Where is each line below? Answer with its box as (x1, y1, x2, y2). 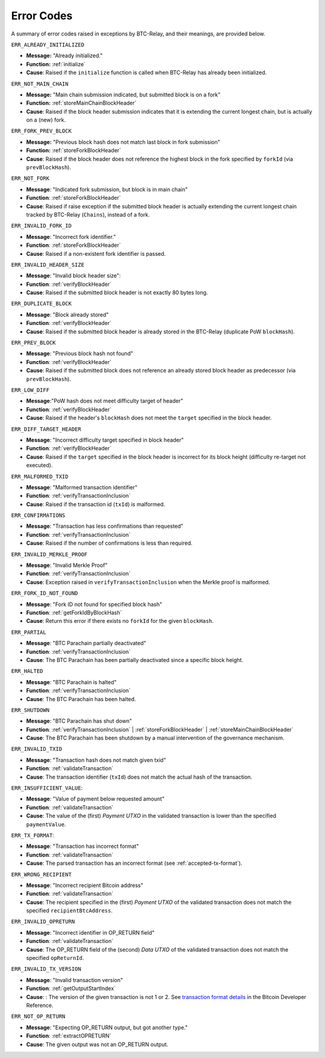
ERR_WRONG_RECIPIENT (11, 871, 72, 878)
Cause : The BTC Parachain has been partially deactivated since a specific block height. (26, 656, 244, 663)
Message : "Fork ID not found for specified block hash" (26, 601, 162, 608)
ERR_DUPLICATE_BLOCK (11, 300, 72, 307)
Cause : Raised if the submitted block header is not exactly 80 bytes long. (26, 289, 208, 296)
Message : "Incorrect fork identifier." (26, 233, 116, 240)
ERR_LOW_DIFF (11, 387, 50, 394)
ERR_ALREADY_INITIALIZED (11, 41, 84, 48)
